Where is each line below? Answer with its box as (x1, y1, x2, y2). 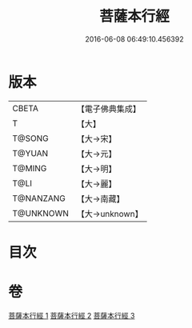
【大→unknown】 (76, 208, 143, 219)
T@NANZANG (12, 193, 66, 204)
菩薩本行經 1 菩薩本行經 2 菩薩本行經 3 (8, 310, 135, 320)
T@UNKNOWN (12, 207, 70, 218)
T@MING (12, 162, 47, 174)
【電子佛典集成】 (76, 103, 142, 114)
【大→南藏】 (76, 193, 125, 204)
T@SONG (12, 133, 50, 144)
